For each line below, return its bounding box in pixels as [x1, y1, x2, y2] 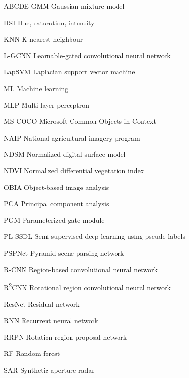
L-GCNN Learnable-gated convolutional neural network [4, 50, 171, 60]
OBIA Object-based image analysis [4, 182, 109, 192]
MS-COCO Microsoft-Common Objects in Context [4, 116, 156, 126]
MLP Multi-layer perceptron [4, 99, 89, 110]
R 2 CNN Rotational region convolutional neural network [4, 281, 171, 292]
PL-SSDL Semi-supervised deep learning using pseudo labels [4, 231, 185, 241]
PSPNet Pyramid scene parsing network [4, 247, 124, 258]
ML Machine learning [4, 83, 69, 93]
